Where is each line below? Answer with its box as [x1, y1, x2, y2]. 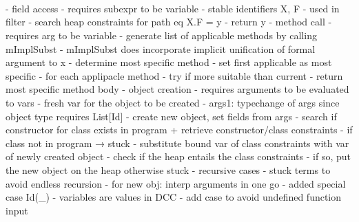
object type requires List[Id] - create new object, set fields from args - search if [6, 109, 337, 123]
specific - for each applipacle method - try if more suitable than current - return [6, 68, 343, 82]
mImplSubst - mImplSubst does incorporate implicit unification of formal [6, 41, 316, 56]
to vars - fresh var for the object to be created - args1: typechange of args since [6, 95, 340, 109]
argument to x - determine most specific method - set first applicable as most [6, 55, 332, 69]
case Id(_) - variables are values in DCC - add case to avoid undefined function [6, 190, 342, 204]
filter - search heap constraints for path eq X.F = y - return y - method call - [6, 14, 332, 29]
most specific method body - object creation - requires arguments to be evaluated [6, 82, 349, 96]
